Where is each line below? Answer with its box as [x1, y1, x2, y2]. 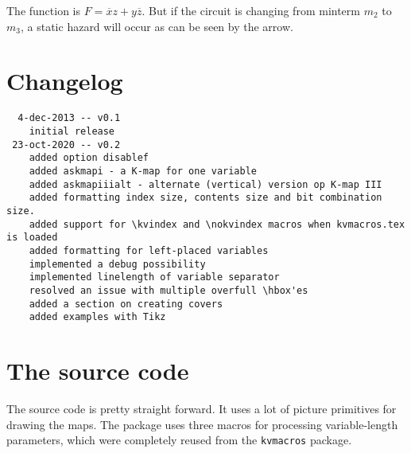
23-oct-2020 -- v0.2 [12, 139, 121, 150]
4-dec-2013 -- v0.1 [17, 112, 121, 124]
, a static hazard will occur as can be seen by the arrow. [20, 18, 293, 34]
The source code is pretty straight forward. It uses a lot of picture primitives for [6, 400, 397, 416]
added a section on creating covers [29, 298, 223, 310]
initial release [29, 125, 115, 137]
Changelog [6, 64, 123, 97]
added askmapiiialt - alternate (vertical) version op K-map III [29, 178, 382, 190]
